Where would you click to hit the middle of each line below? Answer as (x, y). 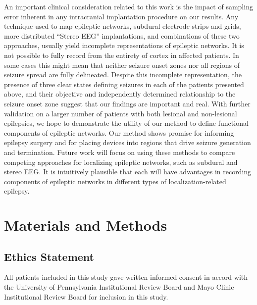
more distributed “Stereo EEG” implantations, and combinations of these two (122, 35)
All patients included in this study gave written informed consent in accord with (126, 277)
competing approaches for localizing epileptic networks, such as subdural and (121, 162)
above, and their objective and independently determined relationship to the (120, 94)
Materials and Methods (86, 225)
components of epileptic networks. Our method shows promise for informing (119, 132)
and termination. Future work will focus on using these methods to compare (120, 152)
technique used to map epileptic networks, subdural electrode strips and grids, (123, 26)
